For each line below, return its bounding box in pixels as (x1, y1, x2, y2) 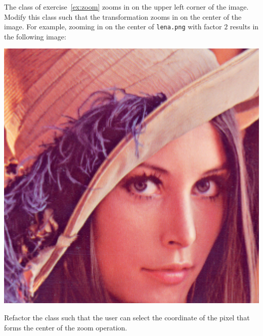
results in (230, 21, 259, 32)
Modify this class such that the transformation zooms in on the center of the (4, 11, 242, 22)
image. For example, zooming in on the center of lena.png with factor (4, 21, 222, 32)
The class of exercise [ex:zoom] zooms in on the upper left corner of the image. (4, 2, 249, 12)
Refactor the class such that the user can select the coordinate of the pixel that (4, 312, 250, 323)
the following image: (4, 31, 66, 41)
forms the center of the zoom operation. (4, 322, 127, 332)
